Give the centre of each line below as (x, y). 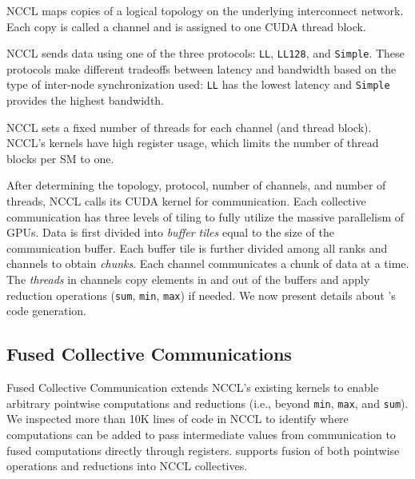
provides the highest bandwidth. (86, 100)
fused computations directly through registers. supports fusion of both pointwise (203, 450)
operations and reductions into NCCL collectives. (127, 466)
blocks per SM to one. (60, 158)
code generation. (46, 311)
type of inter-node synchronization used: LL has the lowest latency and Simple (198, 84)
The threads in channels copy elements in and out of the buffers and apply (188, 279)
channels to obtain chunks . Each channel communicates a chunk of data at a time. (208, 263)
